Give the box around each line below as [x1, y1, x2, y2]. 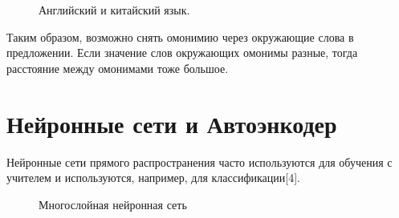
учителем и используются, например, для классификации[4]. [6, 169, 300, 186]
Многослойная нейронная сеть [39, 196, 187, 212]
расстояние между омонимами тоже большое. [6, 59, 229, 76]
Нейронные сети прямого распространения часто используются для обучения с [6, 153, 393, 170]
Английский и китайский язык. [39, 2, 190, 18]
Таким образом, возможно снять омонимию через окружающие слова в [6, 28, 354, 45]
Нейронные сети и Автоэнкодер [6, 107, 337, 139]
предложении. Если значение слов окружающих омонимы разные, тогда [6, 44, 358, 61]
